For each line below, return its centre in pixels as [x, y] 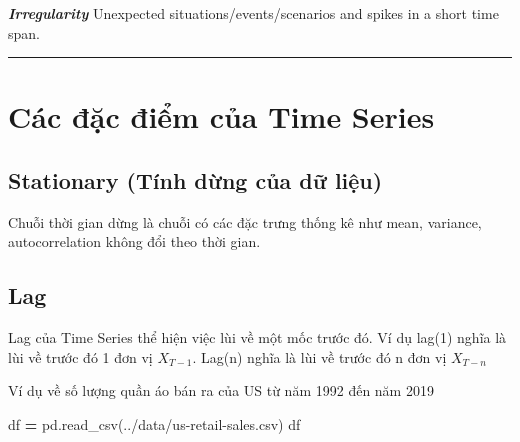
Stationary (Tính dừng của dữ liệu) [195, 179]
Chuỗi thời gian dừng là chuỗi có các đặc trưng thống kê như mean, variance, [245, 221]
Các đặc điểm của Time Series [221, 116]
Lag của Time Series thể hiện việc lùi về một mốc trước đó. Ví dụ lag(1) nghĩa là [257, 337]
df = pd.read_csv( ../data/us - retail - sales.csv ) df [154, 423]
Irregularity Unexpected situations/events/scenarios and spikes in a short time [253, 13]
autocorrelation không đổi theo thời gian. [134, 241]
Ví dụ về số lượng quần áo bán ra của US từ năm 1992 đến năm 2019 [221, 390]
